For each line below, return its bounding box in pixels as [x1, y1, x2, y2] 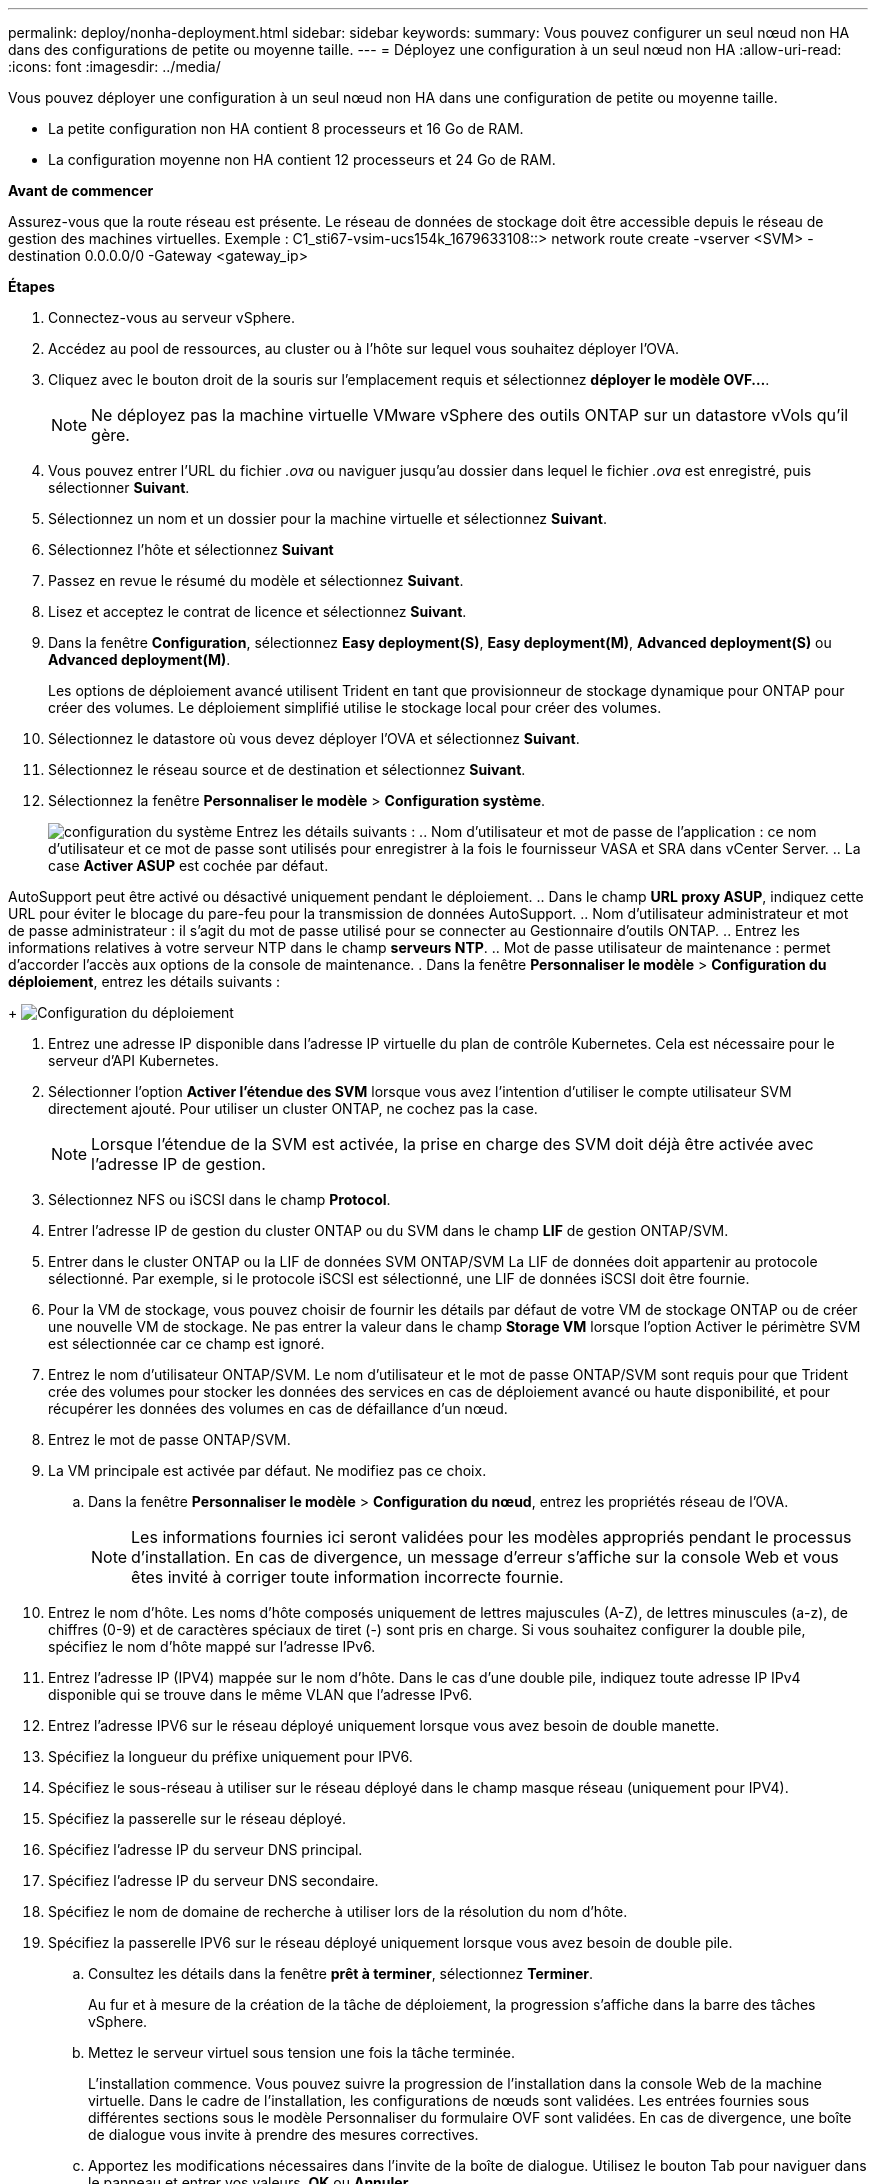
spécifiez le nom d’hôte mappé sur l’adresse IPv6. [48, 1638, 376, 1655]
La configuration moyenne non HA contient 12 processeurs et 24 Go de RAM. [48, 151, 556, 168]
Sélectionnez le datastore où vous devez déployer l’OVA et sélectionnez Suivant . [48, 730, 580, 747]
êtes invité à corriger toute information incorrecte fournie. [131, 1567, 564, 1587]
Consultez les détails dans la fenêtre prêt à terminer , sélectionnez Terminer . [88, 1965, 594, 1982]
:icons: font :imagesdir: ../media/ [8, 58, 221, 75]
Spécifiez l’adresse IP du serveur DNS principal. [48, 1841, 363, 1858]
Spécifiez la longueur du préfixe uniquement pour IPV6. [48, 1748, 413, 1765]
